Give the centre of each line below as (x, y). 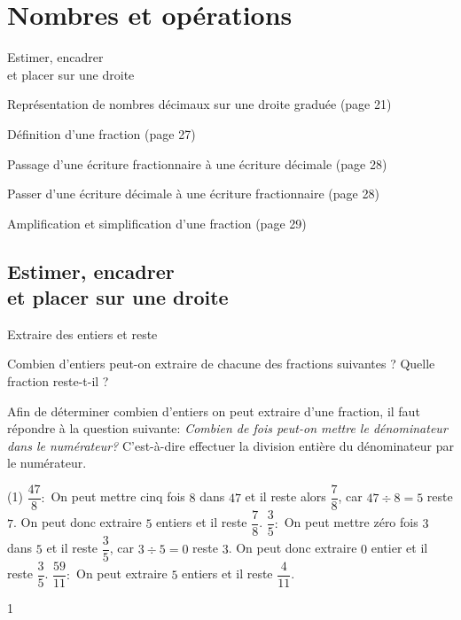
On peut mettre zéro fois (351, 522)
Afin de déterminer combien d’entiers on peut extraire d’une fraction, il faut (214, 411)
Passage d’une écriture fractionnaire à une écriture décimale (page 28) (197, 163)
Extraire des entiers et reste (82, 333)
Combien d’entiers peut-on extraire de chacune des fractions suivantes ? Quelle (221, 364)
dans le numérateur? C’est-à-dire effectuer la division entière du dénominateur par (230, 445)
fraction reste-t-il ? (58, 381)
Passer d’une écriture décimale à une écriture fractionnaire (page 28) (193, 194)
